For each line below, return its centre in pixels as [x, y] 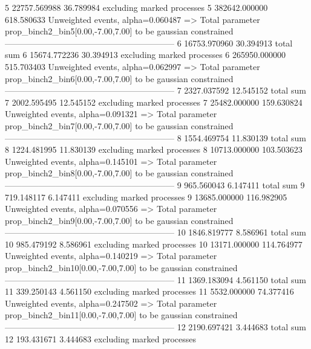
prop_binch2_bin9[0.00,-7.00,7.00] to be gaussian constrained [119, 220]
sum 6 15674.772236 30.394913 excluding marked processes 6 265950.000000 [145, 55]
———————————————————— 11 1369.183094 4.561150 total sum [155, 279]
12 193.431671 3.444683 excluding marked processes [101, 338]
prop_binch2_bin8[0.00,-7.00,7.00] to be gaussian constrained [119, 173]
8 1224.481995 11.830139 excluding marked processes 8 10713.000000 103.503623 [154, 149]
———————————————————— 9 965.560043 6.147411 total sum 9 [155, 184]
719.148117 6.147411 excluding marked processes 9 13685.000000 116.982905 [146, 197]
